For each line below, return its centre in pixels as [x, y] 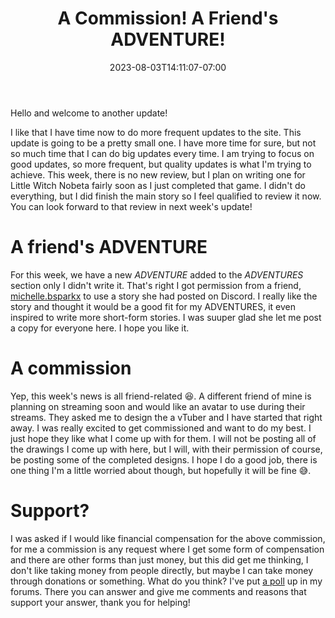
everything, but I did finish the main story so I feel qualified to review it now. [166, 196]
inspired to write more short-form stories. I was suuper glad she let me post [166, 317]
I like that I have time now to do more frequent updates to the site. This [156, 132]
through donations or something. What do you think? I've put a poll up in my [166, 581]
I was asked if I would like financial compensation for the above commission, [168, 538]
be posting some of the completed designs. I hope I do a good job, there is [164, 459]
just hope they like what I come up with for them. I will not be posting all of [163, 438]
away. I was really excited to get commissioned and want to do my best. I [161, 428]
